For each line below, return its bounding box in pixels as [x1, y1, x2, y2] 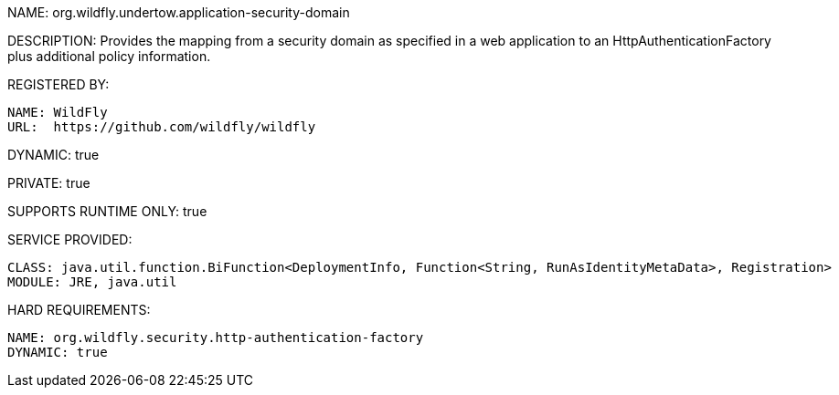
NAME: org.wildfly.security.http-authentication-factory [7, 330, 424, 345]
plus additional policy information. [7, 48, 211, 64]
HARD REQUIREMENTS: [7, 302, 151, 317]
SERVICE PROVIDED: [7, 232, 133, 247]
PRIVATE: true [7, 175, 90, 191]
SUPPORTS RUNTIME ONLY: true [7, 203, 207, 219]
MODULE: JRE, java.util [7, 275, 177, 289]
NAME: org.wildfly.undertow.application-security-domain [7, 5, 350, 20]
